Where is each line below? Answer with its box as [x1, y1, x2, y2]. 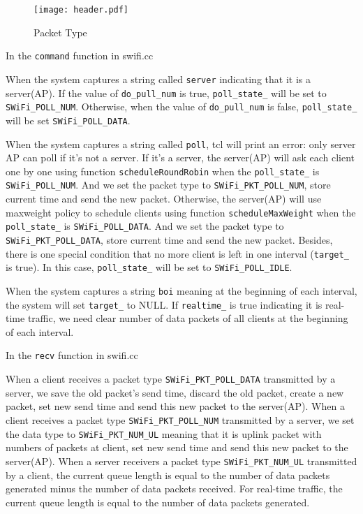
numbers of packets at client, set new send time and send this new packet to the [6, 440, 348, 455]
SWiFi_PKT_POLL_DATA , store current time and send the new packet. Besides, [6, 233, 333, 247]
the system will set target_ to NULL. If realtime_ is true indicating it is [6, 297, 323, 311]
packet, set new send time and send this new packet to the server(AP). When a [6, 399, 345, 413]
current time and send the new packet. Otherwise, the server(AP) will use [6, 191, 322, 206]
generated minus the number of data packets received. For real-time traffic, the [6, 481, 343, 496]
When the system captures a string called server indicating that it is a [6, 71, 311, 86]
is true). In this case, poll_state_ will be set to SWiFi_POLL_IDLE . [6, 260, 292, 274]
